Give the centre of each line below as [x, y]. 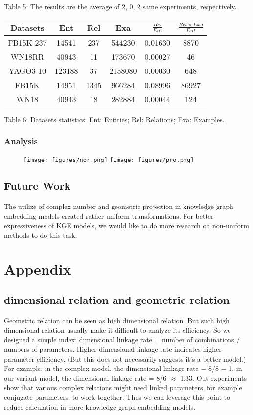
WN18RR [27, 56]
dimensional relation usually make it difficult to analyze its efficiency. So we [117, 330]
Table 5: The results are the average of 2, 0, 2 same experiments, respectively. [120, 6]
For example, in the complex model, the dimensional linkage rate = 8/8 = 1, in [123, 368]
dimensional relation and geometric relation [117, 300]
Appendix [38, 268]
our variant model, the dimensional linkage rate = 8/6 [85, 378]
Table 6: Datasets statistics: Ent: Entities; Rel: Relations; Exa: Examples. [114, 119]
